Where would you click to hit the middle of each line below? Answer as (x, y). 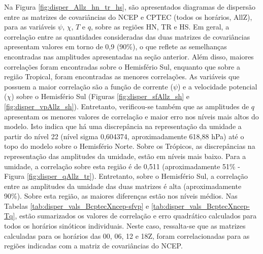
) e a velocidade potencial (218, 86)
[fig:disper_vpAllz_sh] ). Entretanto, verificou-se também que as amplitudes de (127, 106)
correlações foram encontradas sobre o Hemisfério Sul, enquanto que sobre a (122, 66)
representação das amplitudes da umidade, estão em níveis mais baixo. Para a (125, 156)
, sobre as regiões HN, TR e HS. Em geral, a (160, 27)
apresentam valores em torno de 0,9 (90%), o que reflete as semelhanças (116, 46)
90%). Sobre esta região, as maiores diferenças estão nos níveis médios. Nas (121, 196)
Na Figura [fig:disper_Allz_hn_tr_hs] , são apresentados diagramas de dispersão (130, 7)
